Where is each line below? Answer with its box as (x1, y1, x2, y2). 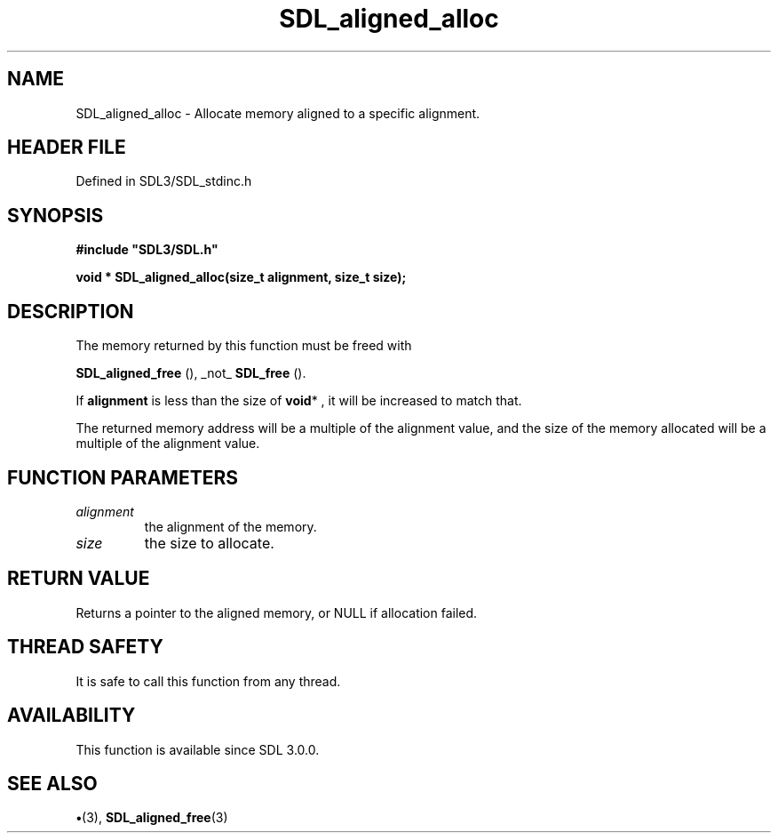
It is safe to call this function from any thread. (75, 673, 341, 689)
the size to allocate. (144, 533, 274, 552)
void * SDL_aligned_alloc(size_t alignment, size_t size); (75, 269, 407, 285)
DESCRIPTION (7, 300, 134, 323)
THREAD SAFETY (7, 636, 163, 659)
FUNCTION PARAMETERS (7, 466, 238, 489)
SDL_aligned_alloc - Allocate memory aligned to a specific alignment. (75, 105, 480, 121)
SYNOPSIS (7, 204, 104, 227)
